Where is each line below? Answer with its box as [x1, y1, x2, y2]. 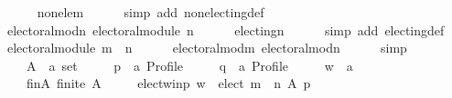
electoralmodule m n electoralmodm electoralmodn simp [6, 38, 407, 57]
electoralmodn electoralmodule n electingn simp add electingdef [6, 20, 445, 39]
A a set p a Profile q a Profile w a [26, 55, 353, 74]
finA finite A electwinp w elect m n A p [26, 73, 311, 93]
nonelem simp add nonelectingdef [37, 3, 264, 21]
